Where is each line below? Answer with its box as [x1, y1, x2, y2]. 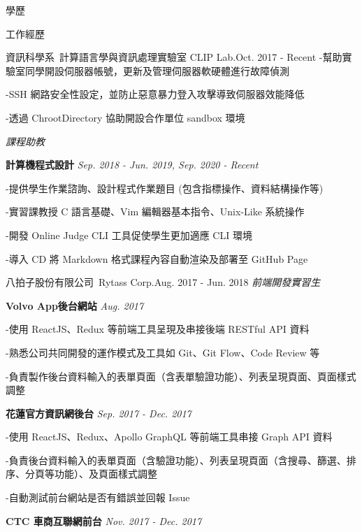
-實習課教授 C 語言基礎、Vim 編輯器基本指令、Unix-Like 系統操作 [6, 204, 305, 219]
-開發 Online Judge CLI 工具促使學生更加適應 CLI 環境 [6, 227, 252, 242]
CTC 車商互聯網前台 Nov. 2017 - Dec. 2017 [6, 513, 202, 528]
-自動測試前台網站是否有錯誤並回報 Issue [6, 490, 190, 505]
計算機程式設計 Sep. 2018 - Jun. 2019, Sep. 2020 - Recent [6, 157, 259, 172]
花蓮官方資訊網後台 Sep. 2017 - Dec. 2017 [6, 405, 191, 420]
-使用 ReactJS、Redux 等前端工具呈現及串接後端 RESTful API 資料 [6, 322, 310, 336]
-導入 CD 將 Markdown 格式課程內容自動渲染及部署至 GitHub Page [6, 251, 308, 266]
